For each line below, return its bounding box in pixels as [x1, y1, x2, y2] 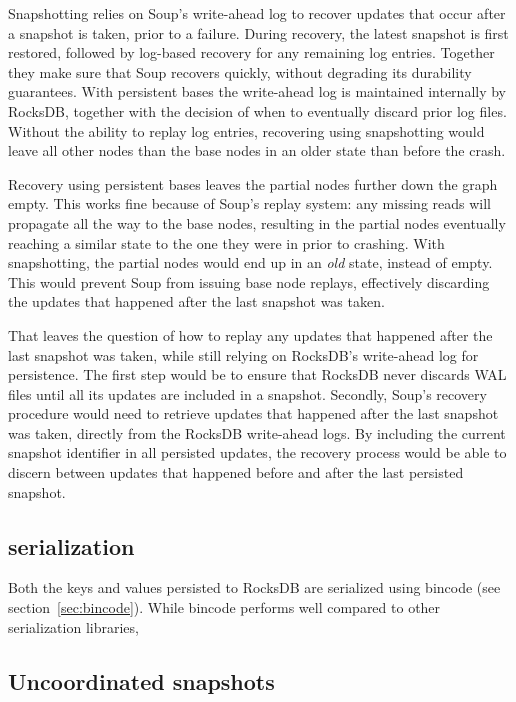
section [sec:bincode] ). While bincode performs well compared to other [8, 597, 441, 618]
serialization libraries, [8, 616, 139, 637]
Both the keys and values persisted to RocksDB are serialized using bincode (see [8, 577, 501, 598]
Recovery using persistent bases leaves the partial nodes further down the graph [8, 173, 498, 194]
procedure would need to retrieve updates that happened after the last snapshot [8, 403, 499, 424]
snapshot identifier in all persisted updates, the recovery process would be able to [8, 442, 507, 463]
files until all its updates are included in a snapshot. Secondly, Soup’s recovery [8, 383, 487, 404]
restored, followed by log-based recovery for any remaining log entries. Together [8, 42, 495, 63]
